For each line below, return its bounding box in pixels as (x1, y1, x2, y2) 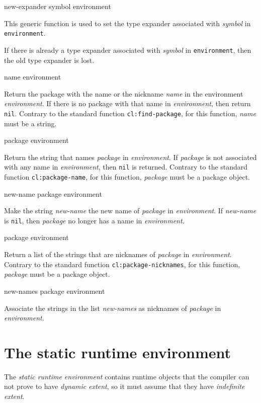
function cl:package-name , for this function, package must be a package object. (4, 171, 250, 182)
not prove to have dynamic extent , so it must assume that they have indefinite (4, 381, 245, 391)
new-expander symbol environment (4, 1, 111, 11)
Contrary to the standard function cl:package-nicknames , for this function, (4, 259, 240, 269)
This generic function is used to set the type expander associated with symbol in (4, 18, 251, 28)
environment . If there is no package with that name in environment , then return (4, 98, 251, 109)
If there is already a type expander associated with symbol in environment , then (4, 44, 251, 55)
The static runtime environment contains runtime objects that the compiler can (4, 371, 249, 381)
